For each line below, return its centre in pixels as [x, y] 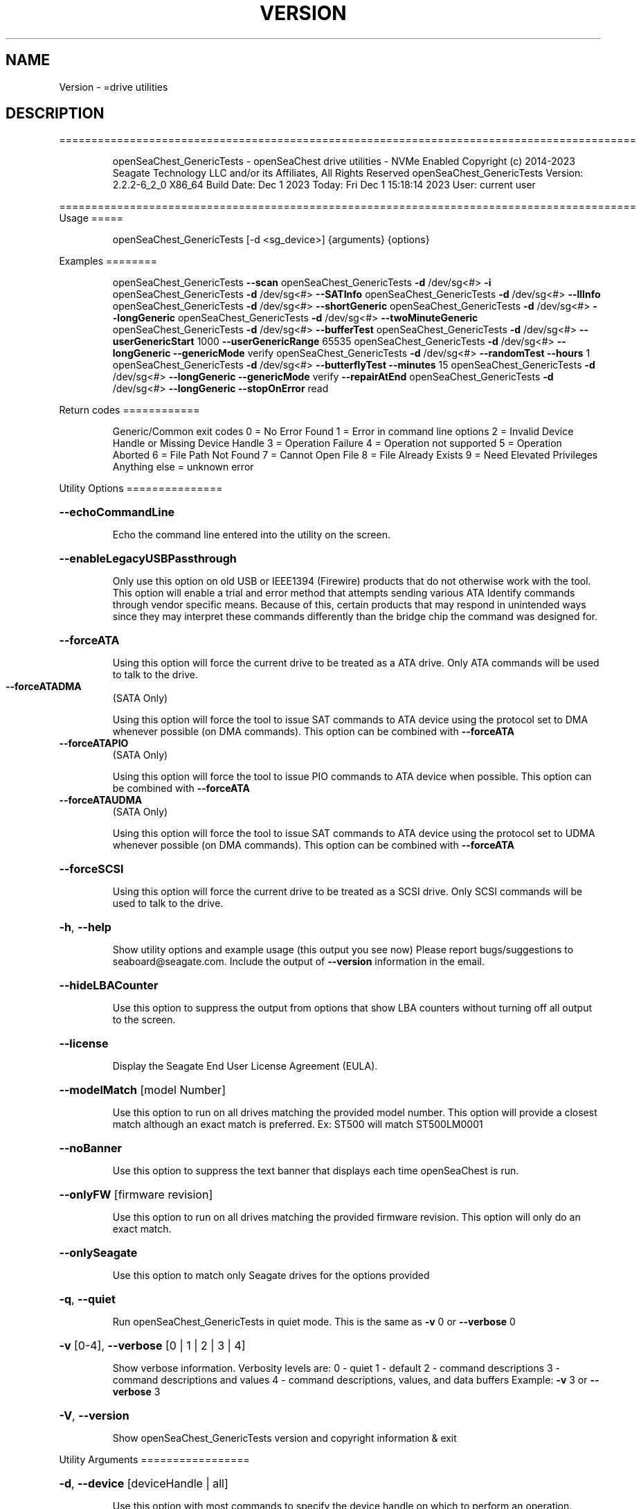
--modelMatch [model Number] [142, 1090]
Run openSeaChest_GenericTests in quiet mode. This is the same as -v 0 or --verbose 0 [314, 1322]
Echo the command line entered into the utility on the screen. [251, 535]
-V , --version [94, 1416]
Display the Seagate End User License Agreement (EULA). [245, 1066]
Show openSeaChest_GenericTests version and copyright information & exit [285, 1438]
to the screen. [144, 1020]
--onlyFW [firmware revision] [136, 1195]
